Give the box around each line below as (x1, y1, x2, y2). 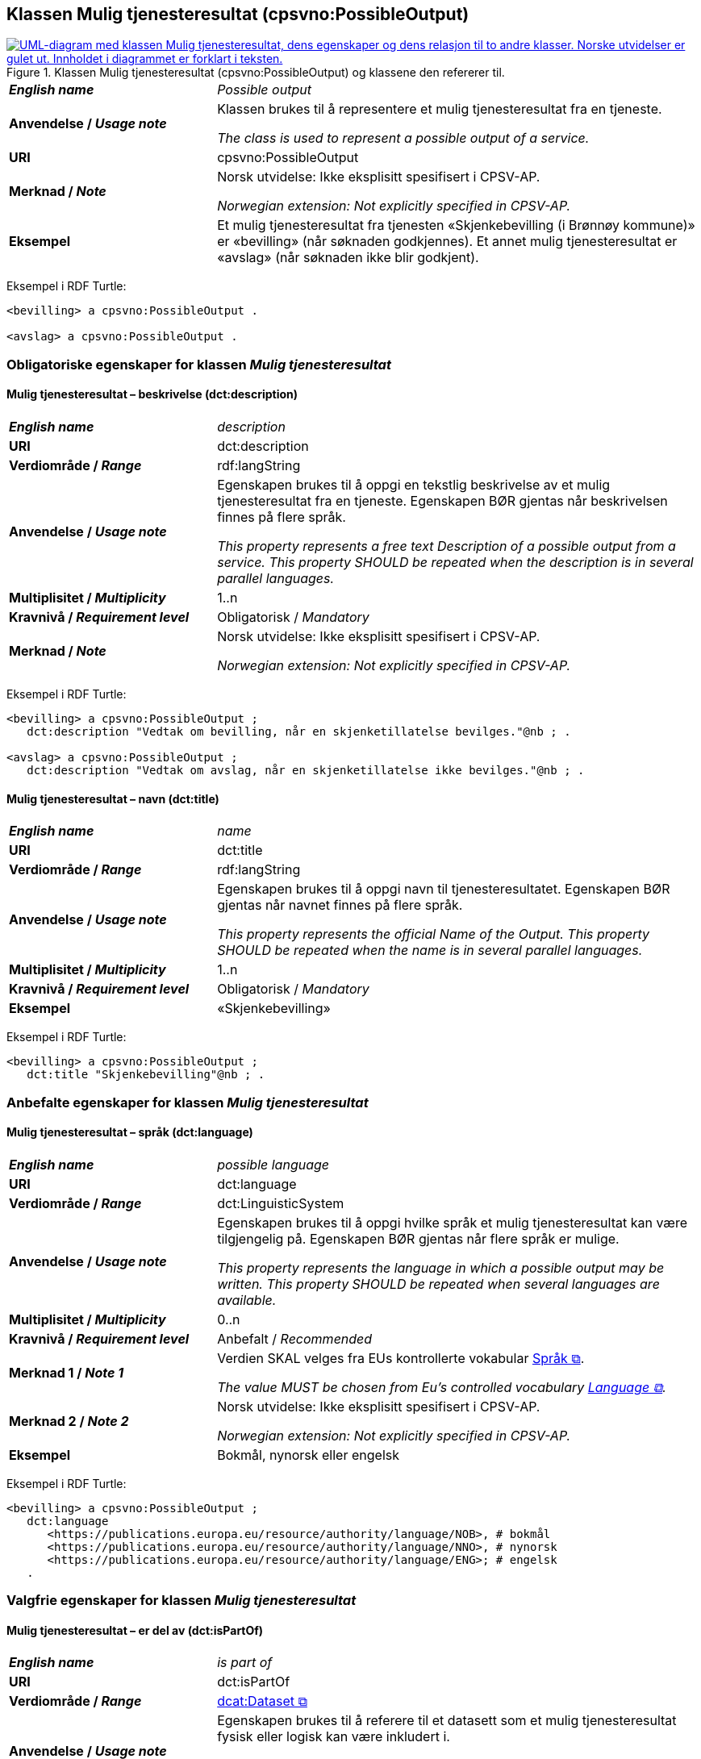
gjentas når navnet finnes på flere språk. (217, 897, 463, 914)
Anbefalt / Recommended (217, 1330, 373, 1347)
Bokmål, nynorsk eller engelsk (217, 1446, 399, 1463)
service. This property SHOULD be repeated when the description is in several (217, 554, 694, 571)
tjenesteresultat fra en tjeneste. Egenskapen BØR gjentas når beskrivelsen (217, 493, 668, 510)
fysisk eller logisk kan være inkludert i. (217, 1728, 450, 1745)
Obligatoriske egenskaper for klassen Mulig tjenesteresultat (6, 356, 391, 373)
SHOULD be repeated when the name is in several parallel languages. (217, 942, 643, 959)
